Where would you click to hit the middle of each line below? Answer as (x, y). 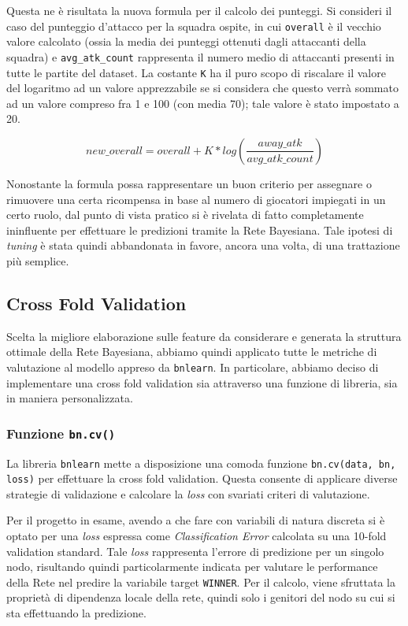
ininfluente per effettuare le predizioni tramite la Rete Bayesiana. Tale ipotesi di (200, 230)
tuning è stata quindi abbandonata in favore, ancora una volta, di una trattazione (203, 245)
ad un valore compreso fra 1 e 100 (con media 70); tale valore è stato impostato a (203, 103)
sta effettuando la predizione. (76, 613)
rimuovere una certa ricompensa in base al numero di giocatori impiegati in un (196, 199)
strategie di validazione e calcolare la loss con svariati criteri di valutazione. (188, 493)
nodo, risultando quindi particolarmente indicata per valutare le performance (192, 567)
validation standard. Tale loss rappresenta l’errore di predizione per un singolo (195, 551)
